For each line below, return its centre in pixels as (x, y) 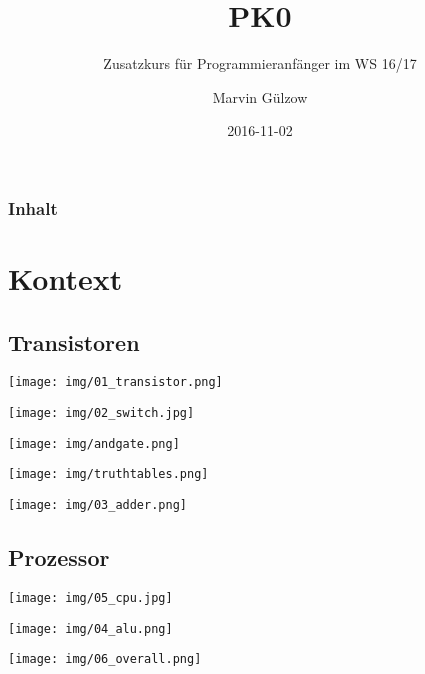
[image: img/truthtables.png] (108, 474)
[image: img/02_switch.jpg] (101, 413)
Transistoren (74, 341)
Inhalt (33, 207)
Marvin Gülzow (260, 96)
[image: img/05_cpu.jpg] (90, 597)
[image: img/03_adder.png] (97, 505)
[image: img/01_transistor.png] (115, 382)
